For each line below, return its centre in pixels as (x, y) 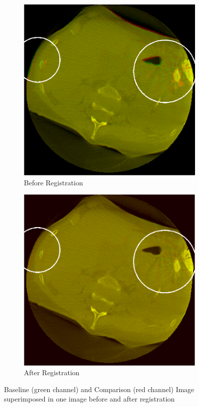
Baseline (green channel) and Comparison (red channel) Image (99, 389)
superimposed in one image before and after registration (90, 399)
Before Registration (53, 182)
